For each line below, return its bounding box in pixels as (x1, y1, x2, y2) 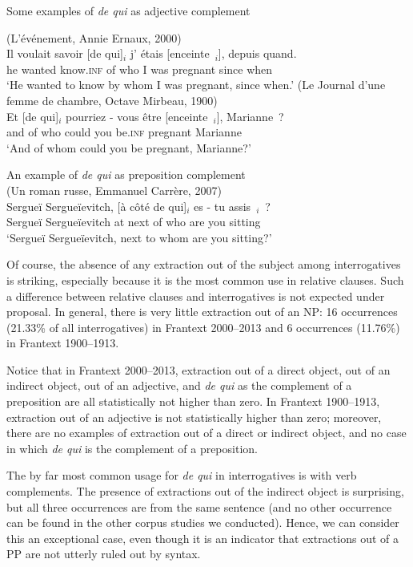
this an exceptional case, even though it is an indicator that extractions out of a (6, 529, 399, 546)
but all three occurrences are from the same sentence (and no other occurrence (6, 498, 392, 515)
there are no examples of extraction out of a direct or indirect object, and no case (6, 424, 407, 441)
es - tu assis (194, 197, 251, 214)
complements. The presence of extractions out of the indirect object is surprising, (6, 483, 404, 500)
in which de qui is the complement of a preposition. (6, 439, 258, 456)
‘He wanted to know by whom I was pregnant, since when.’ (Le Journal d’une (6, 76, 386, 93)
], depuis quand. (218, 45, 297, 62)
